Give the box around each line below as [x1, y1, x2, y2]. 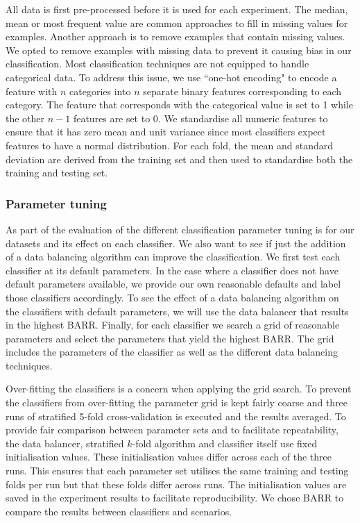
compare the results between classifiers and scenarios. [6, 504, 232, 518]
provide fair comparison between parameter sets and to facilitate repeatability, [6, 422, 338, 437]
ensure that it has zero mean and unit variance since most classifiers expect [6, 124, 326, 139]
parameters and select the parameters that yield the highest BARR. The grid [6, 331, 334, 345]
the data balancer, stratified [6, 435, 124, 450]
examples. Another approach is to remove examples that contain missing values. [6, 29, 345, 44]
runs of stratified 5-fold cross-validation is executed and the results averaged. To [6, 408, 346, 423]
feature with [6, 83, 58, 98]
